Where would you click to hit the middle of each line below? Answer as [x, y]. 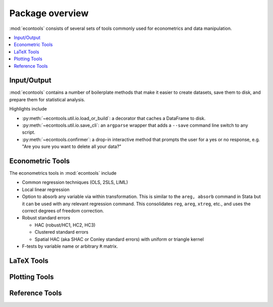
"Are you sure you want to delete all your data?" [72, 146]
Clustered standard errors [61, 232]
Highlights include [28, 109]
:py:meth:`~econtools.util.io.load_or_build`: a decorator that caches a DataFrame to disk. [114, 118]
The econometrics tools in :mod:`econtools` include [63, 173]
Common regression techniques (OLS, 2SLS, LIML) [75, 182]
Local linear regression [46, 189]
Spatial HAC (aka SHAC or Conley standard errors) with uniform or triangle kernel [119, 239]
